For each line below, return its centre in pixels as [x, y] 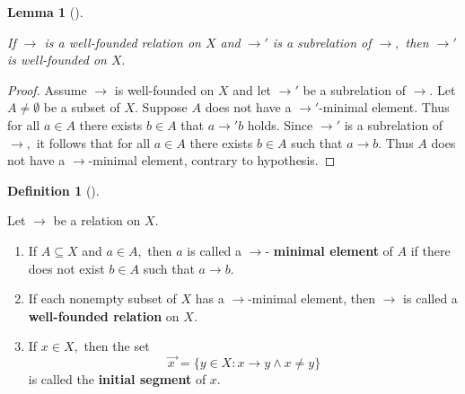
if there [430, 250]
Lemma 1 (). [45, 12]
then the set [117, 346]
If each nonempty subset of [102, 298]
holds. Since [280, 124]
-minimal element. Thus [384, 107]
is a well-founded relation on [123, 42]
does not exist [66, 268]
